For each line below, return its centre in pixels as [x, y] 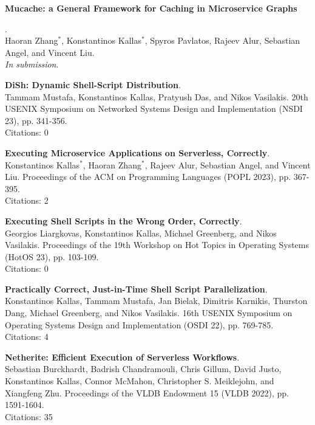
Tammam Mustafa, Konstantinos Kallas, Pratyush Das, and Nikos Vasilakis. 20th [157, 96]
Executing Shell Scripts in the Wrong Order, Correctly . [124, 220]
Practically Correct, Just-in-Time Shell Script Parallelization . [136, 289]
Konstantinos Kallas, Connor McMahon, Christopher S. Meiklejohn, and [140, 381]
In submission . [32, 64]
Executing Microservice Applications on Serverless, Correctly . [137, 152]
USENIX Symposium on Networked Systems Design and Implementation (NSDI [154, 109]
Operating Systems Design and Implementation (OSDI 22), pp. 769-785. [139, 324]
